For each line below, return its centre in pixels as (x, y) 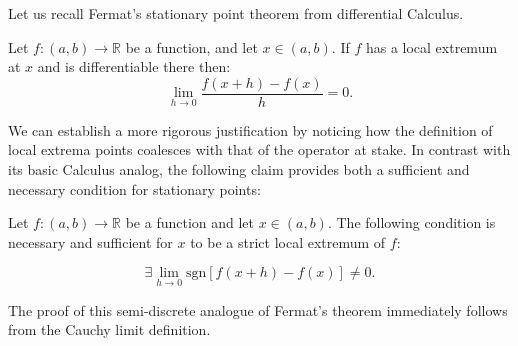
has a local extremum (431, 46)
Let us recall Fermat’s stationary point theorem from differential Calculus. (236, 13)
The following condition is (416, 222)
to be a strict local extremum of (288, 241)
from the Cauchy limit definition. (109, 329)
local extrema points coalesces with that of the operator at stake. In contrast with (259, 149)
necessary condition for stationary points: (134, 188)
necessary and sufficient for (90, 241)
